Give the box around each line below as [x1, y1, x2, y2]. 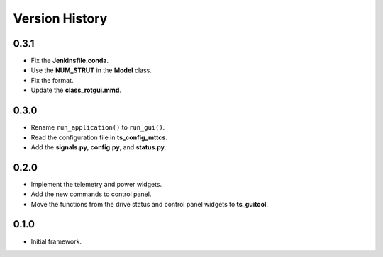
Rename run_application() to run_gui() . [30, 123, 165, 132]
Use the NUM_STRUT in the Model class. [30, 66, 152, 74]
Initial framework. [30, 237, 82, 246]
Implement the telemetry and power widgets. [30, 180, 162, 188]
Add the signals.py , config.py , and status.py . [30, 142, 167, 152]
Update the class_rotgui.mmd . [30, 86, 122, 95]
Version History [13, 11, 108, 26]
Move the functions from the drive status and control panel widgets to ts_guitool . [30, 200, 269, 208]
